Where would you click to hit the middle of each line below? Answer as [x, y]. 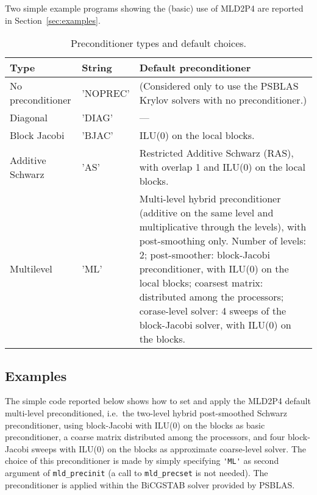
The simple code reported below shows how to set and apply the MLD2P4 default [158, 401]
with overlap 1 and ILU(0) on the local [222, 167]
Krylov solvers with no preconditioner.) [223, 100]
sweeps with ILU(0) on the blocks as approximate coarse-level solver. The [169, 448]
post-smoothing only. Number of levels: [223, 241]
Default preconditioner [195, 68]
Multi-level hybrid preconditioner [210, 199]
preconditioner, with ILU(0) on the [214, 269]
